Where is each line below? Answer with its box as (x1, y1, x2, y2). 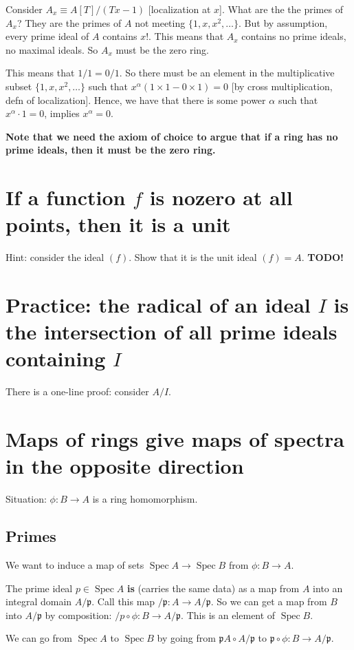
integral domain (5, 594, 72, 609)
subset (5, 78, 32, 93)
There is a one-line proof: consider (5, 384, 149, 399)
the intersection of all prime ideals (5, 317, 338, 346)
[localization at (148, 2, 211, 16)
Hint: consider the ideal (5, 250, 104, 264)
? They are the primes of (16, 15, 122, 30)
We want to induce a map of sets (5, 558, 144, 572)
